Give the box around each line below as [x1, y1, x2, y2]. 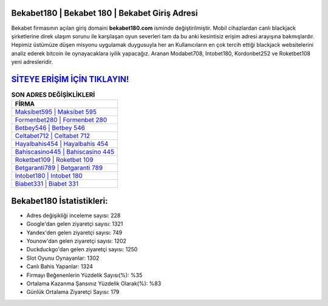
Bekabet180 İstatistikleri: [11, 195, 108, 206]
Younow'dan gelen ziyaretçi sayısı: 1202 [26, 237, 127, 245]
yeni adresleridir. [11, 58, 53, 66]
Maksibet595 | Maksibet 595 [15, 108, 97, 116]
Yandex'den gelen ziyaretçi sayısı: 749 [26, 229, 123, 236]
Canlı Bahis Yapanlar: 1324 [26, 263, 94, 270]
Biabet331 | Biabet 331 [15, 179, 79, 188]
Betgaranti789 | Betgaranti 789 [15, 164, 103, 172]
